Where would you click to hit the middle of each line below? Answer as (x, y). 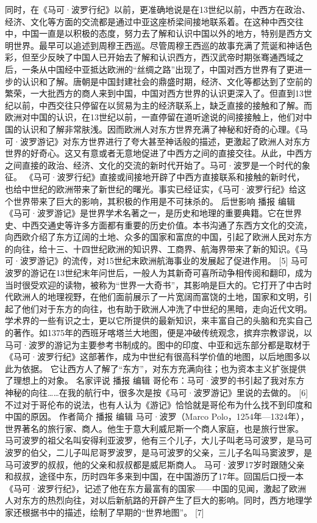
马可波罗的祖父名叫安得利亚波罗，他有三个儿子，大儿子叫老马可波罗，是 (150, 440)
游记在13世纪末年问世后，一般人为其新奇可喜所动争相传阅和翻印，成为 (171, 273)
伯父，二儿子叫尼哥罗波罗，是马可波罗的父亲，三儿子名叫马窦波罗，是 (171, 452)
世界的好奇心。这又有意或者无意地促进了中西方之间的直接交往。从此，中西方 (158, 153)
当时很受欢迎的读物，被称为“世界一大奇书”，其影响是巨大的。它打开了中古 (154, 284)
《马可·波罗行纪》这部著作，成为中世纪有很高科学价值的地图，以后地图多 (153, 357)
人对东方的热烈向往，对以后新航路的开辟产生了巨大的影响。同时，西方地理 (154, 500)
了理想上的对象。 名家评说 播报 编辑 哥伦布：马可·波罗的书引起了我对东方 (155, 380)
